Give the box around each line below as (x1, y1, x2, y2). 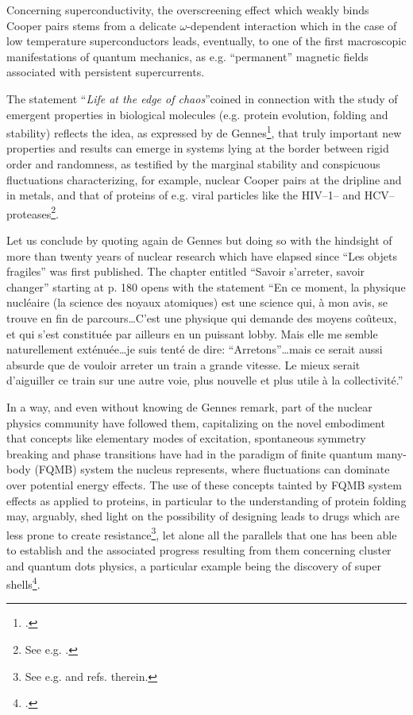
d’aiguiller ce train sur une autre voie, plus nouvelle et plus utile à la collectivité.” (6, 372, 403, 388)
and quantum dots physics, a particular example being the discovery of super (6, 557, 381, 574)
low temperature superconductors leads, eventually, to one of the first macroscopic (6, 33, 407, 49)
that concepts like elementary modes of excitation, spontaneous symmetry (6, 430, 366, 446)
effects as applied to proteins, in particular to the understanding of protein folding (6, 492, 407, 508)
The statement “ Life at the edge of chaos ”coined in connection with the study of (6, 90, 398, 106)
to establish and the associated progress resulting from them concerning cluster (6, 541, 392, 558)
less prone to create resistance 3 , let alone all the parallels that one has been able (6, 524, 397, 543)
